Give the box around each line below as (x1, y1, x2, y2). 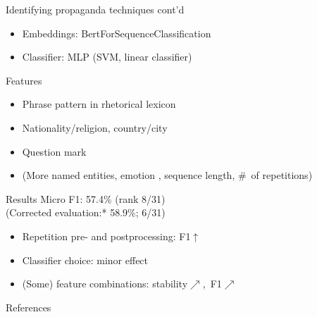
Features (5, 73, 42, 87)
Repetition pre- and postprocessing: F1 (22, 228, 191, 243)
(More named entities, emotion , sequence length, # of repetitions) (22, 168, 313, 182)
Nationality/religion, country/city (22, 120, 168, 135)
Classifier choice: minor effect (22, 252, 149, 267)
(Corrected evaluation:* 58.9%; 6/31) (5, 205, 166, 220)
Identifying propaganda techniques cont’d (5, 2, 185, 16)
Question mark (22, 144, 87, 158)
